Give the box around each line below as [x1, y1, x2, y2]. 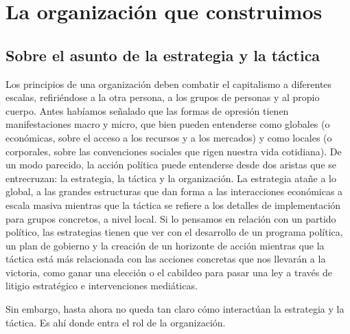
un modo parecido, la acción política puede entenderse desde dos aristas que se [5, 157, 336, 172]
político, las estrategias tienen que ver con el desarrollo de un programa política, [5, 225, 343, 239]
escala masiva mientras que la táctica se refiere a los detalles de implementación [5, 197, 341, 212]
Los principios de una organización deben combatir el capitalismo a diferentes [5, 76, 332, 91]
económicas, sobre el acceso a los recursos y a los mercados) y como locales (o [5, 130, 332, 144]
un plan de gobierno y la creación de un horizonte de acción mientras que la [5, 238, 325, 252]
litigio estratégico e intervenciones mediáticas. [5, 278, 198, 293]
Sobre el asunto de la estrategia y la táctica [5, 44, 320, 65]
